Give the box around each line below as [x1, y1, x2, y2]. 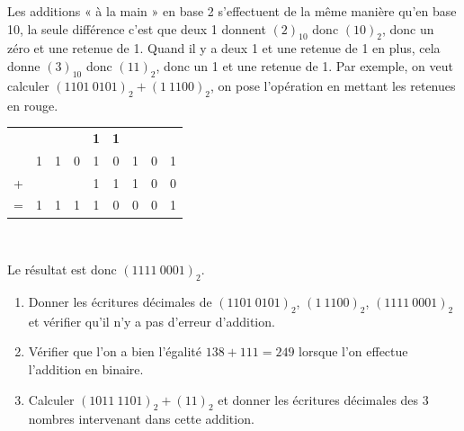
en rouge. [7, 95, 58, 114]
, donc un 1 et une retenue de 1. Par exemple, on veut [156, 56, 453, 75]
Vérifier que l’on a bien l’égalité [28, 342, 201, 361]
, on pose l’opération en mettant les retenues [210, 76, 456, 94]
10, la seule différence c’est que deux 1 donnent [7, 19, 266, 38]
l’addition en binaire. [28, 359, 144, 378]
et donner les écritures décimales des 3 [218, 390, 429, 409]
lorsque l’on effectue [299, 342, 408, 361]
